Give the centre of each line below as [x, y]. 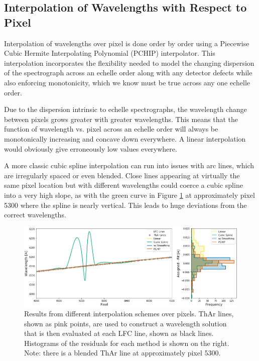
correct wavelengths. [35, 215]
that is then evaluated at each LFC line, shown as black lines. [119, 333]
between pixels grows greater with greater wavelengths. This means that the [121, 119]
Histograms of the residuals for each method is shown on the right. [127, 343]
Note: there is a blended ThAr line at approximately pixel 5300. [122, 353]
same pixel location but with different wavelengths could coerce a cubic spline [123, 185]
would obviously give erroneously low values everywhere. [91, 148]
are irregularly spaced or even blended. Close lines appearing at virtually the [122, 175]
